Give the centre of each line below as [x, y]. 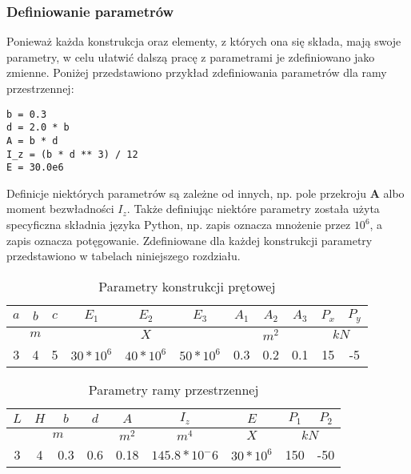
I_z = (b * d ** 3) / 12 [72, 154]
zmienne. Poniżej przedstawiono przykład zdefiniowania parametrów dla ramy [197, 72]
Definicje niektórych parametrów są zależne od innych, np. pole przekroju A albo [205, 193]
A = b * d [32, 141]
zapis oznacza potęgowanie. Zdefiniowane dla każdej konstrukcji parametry [190, 240]
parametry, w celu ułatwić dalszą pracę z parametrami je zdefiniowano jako [191, 56]
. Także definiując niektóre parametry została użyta [253, 209]
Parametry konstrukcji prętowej [187, 286]
